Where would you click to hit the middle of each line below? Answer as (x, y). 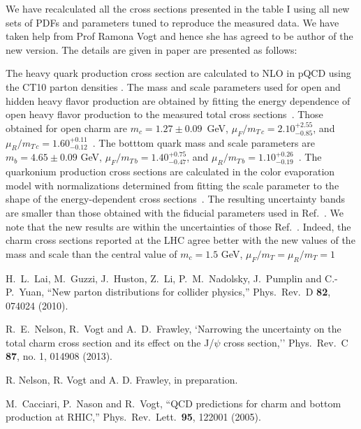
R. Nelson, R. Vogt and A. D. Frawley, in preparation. (122, 380)
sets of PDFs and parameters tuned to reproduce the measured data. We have (172, 22)
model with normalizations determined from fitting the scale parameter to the (172, 185)
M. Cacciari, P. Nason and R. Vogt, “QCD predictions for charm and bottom (174, 403)
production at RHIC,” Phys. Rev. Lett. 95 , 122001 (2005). (133, 417)
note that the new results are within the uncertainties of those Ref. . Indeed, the (178, 226)
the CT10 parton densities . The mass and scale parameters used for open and (173, 86)
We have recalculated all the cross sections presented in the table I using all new (178, 8)
